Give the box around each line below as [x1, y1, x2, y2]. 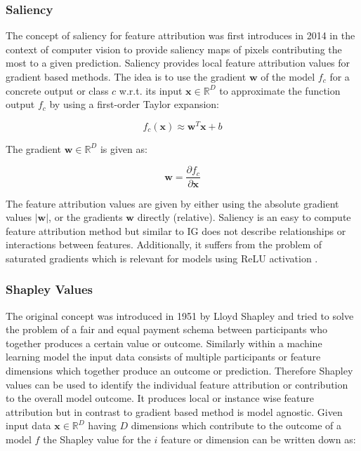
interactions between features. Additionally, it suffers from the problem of [6, 237, 322, 252]
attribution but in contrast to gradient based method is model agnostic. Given [6, 404, 343, 419]
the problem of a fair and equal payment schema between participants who [6, 322, 327, 337]
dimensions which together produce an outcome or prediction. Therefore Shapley [6, 363, 353, 378]
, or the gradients [48, 210, 123, 224]
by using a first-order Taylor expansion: [49, 97, 220, 112]
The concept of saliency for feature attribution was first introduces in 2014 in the [6, 28, 355, 43]
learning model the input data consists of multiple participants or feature [6, 349, 321, 364]
